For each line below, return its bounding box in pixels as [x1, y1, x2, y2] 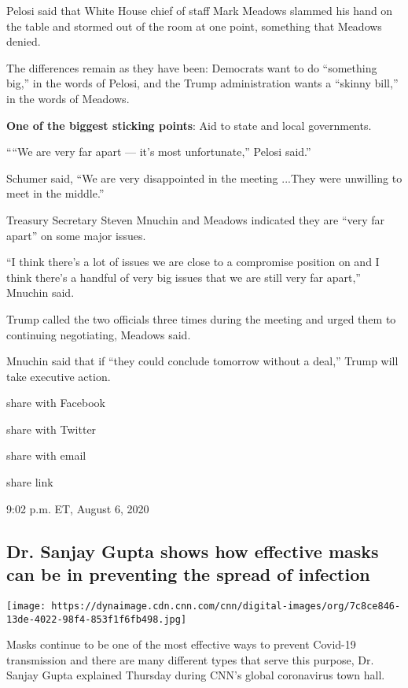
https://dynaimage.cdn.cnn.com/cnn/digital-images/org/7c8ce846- [51, 600, 401, 612]
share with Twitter [6, 420, 97, 437]
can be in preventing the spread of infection [6, 562, 370, 586]
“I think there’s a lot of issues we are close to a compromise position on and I [6, 253, 380, 270]
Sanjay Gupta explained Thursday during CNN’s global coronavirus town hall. [6, 667, 385, 683]
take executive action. [6, 368, 111, 384]
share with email [6, 447, 86, 464]
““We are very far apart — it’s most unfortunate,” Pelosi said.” [6, 143, 311, 160]
